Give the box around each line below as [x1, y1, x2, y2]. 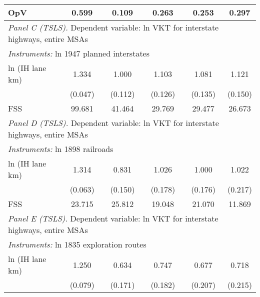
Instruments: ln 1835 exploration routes [8, 238, 146, 250]
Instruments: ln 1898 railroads [8, 143, 113, 154]
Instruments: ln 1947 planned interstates [8, 47, 150, 59]
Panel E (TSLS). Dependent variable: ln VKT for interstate [8, 212, 218, 224]
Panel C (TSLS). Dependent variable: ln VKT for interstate [8, 21, 219, 33]
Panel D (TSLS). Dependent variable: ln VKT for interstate [8, 117, 219, 128]
